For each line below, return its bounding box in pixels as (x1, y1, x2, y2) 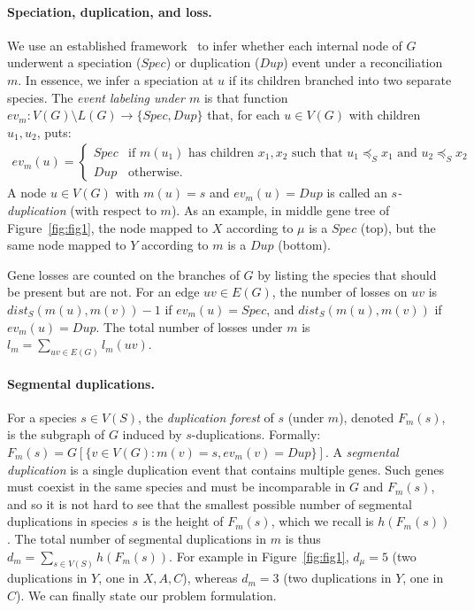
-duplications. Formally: (191, 425, 321, 444)
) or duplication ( (165, 53, 260, 72)
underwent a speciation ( (7, 53, 141, 72)
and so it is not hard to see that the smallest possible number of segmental (7, 494, 412, 513)
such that (292, 146, 343, 159)
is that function (203, 88, 288, 106)
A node (7, 183, 47, 202)
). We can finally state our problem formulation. (16, 586, 277, 604)
